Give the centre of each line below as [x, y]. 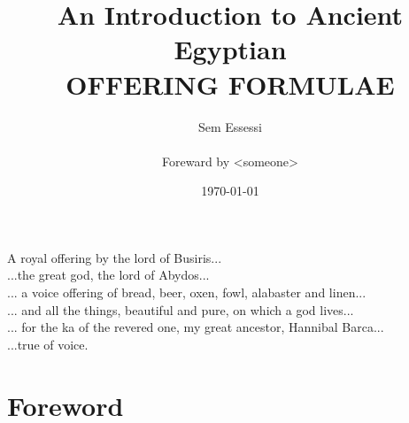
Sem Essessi [230, 126]
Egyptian [230, 49]
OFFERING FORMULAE [230, 84]
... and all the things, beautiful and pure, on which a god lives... [181, 309]
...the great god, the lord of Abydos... [108, 275]
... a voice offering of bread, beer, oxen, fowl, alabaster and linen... [187, 292]
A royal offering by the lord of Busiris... [115, 257]
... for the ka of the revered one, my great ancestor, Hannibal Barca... [196, 327]
